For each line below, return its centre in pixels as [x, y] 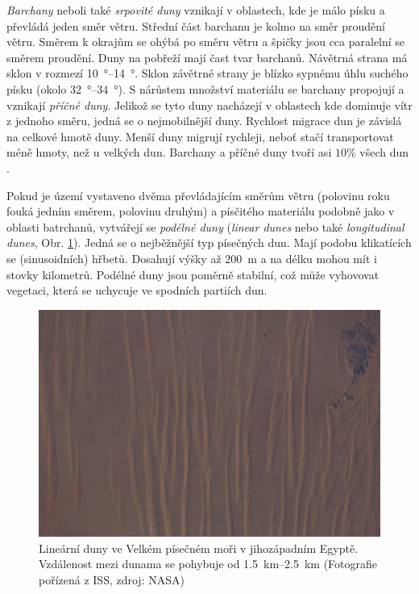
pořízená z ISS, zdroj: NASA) [112, 580]
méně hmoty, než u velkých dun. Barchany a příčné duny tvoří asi [169, 152]
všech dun [384, 152]
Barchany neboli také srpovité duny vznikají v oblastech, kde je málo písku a [196, 10]
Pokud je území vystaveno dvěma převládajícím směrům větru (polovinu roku [198, 195]
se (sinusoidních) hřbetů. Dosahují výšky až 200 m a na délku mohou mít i [192, 258]
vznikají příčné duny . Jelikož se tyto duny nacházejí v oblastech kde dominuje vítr [209, 105]
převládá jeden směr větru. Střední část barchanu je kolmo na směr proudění [196, 25]
